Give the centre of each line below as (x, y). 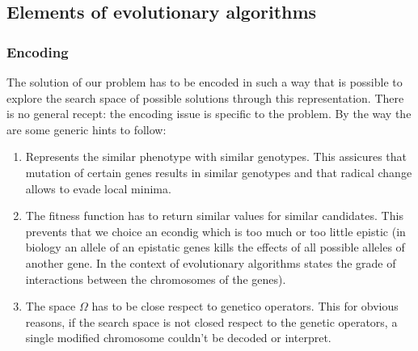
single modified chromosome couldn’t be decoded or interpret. (178, 338)
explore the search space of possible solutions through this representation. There (205, 97)
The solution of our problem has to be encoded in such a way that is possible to (205, 82)
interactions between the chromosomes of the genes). (156, 279)
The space (51, 306)
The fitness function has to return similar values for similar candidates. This (214, 216)
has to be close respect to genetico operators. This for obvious (245, 306)
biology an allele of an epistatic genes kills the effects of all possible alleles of (215, 247)
